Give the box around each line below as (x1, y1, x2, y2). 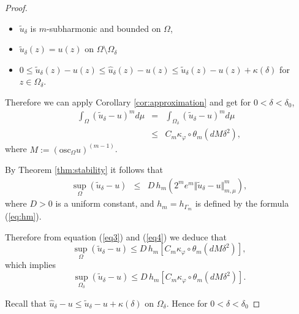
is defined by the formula (195, 197, 289, 210)
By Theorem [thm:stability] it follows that (5, 163, 163, 176)
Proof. (5, 1, 28, 13)
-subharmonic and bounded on (46, 21, 161, 34)
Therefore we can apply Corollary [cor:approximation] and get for (5, 95, 251, 108)
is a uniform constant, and (55, 197, 154, 210)
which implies (5, 258, 56, 271)
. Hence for (166, 296, 208, 309)
